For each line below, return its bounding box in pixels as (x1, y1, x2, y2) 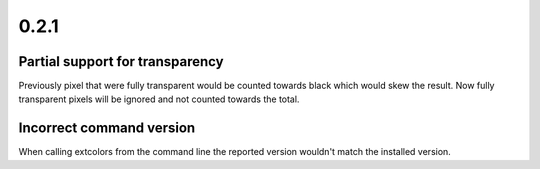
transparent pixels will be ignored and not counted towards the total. (18, 93, 300, 105)
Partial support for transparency (18, 53, 224, 70)
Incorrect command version (18, 120, 196, 137)
